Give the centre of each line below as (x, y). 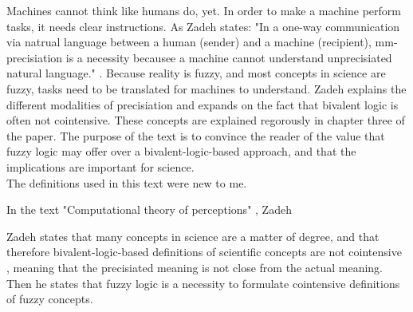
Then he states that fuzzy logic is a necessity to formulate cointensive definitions (203, 283)
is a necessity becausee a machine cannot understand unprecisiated (229, 57)
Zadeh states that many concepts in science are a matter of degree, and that (193, 236)
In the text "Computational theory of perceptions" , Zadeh (149, 209)
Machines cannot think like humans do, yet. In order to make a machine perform (204, 10)
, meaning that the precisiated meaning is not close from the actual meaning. (195, 267)
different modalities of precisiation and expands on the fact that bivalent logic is (203, 104)
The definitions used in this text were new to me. (127, 182)
